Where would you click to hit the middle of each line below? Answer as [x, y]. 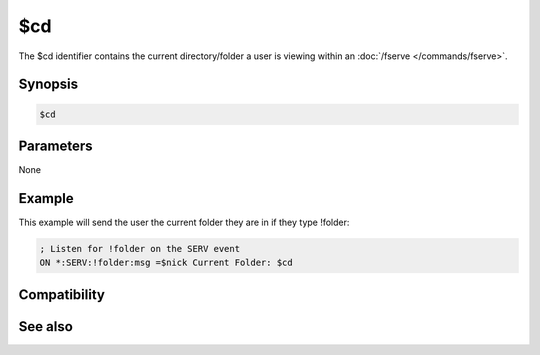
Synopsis [48, 84]
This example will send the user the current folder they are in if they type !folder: [184, 222]
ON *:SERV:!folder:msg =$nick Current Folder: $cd [166, 263]
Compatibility [61, 294]
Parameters [55, 145]
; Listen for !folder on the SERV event [139, 248]
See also [46, 326]
